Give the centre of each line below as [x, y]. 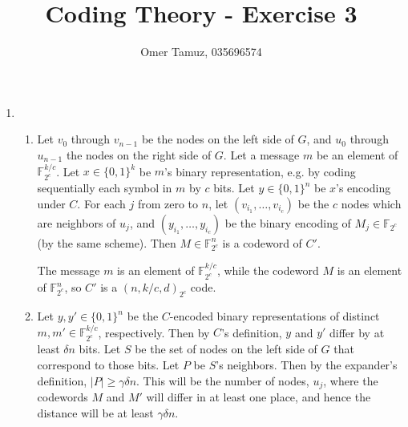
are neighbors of [77, 222]
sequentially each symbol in [105, 188]
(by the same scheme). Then [107, 242]
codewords [63, 397]
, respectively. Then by [154, 332]
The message [69, 270]
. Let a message [261, 154]
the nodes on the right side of [139, 154]
